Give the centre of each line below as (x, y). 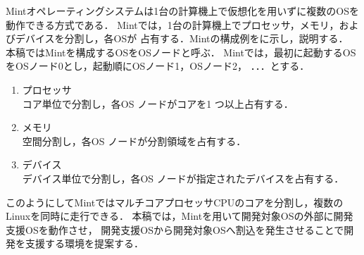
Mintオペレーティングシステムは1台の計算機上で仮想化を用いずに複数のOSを (182, 11)
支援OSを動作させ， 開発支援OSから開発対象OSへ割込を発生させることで (175, 229)
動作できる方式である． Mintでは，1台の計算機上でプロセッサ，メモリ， (172, 24)
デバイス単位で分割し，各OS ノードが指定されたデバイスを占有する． (183, 178)
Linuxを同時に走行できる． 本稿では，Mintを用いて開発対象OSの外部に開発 (180, 216)
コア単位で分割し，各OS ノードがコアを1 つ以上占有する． (158, 103)
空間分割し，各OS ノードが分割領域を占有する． (134, 141)
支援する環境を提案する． (84, 243)
